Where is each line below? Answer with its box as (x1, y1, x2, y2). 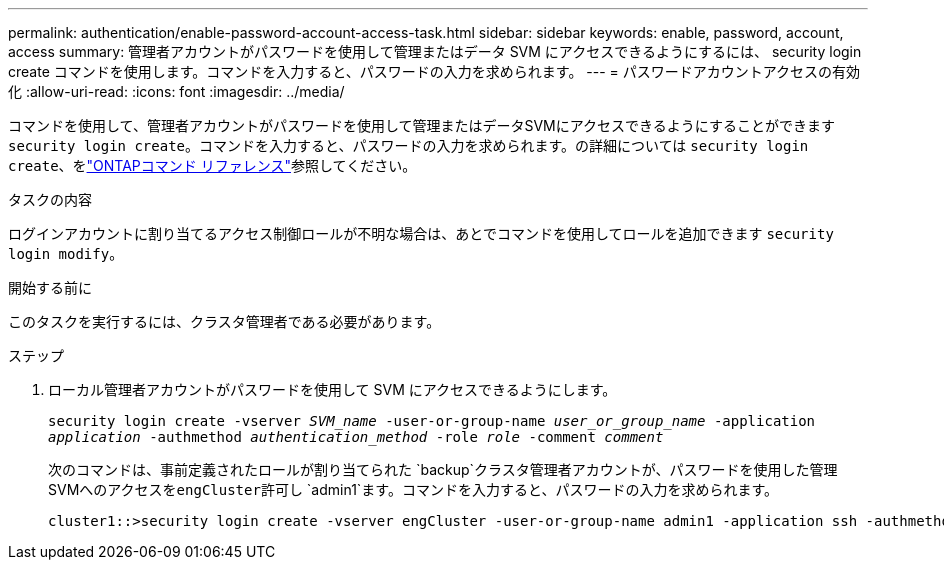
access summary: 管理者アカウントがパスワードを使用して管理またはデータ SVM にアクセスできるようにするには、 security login (8, 43, 862, 60)
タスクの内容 (8, 191, 92, 208)
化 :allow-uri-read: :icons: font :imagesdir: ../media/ (8, 83, 345, 100)
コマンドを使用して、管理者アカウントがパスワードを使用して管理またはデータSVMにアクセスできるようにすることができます (8, 117, 835, 134)
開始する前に (8, 279, 92, 296)
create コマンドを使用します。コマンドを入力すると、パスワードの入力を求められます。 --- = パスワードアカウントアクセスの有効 (8, 63, 861, 80)
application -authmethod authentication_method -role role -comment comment (48, 429, 664, 445)
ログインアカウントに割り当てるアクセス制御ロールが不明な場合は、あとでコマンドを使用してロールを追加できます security (8, 225, 834, 242)
